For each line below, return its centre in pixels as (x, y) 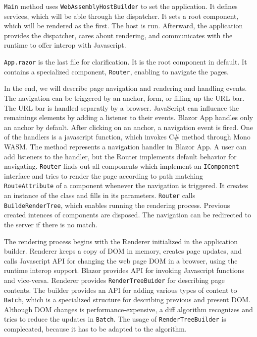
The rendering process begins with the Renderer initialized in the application (121, 241)
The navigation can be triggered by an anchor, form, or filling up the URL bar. (124, 98)
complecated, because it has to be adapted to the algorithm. (95, 329)
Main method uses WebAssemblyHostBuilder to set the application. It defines (121, 6)
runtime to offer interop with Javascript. (65, 45)
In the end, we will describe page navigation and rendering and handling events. (126, 88)
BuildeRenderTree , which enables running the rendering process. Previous (117, 205)
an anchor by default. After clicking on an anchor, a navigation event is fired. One (128, 127)
